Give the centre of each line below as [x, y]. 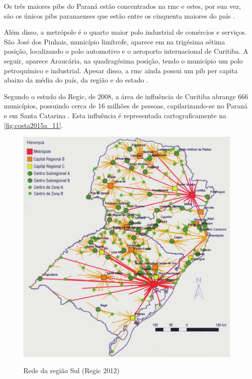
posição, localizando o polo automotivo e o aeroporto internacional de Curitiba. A [126, 51]
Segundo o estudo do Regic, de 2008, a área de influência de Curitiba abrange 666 [126, 96]
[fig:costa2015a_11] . [34, 125]
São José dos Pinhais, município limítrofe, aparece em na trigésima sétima [115, 41]
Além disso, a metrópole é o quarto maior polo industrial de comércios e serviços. [126, 32]
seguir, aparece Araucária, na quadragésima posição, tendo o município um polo [124, 60]
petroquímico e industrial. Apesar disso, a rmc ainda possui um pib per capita [121, 70]
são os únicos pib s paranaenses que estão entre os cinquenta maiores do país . [119, 15]
